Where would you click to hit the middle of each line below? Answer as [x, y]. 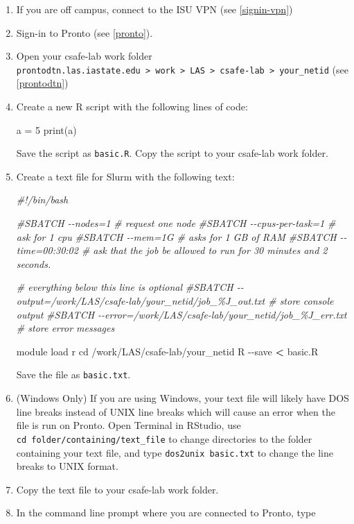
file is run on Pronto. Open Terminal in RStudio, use [129, 425]
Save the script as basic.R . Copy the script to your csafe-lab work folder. [172, 153]
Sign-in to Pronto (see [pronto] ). [85, 32]
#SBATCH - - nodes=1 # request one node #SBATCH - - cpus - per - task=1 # [176, 223]
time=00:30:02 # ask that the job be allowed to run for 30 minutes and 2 [172, 250]
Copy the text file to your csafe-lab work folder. [117, 489]
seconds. [34, 263]
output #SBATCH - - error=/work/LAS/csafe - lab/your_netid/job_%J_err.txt [182, 314]
